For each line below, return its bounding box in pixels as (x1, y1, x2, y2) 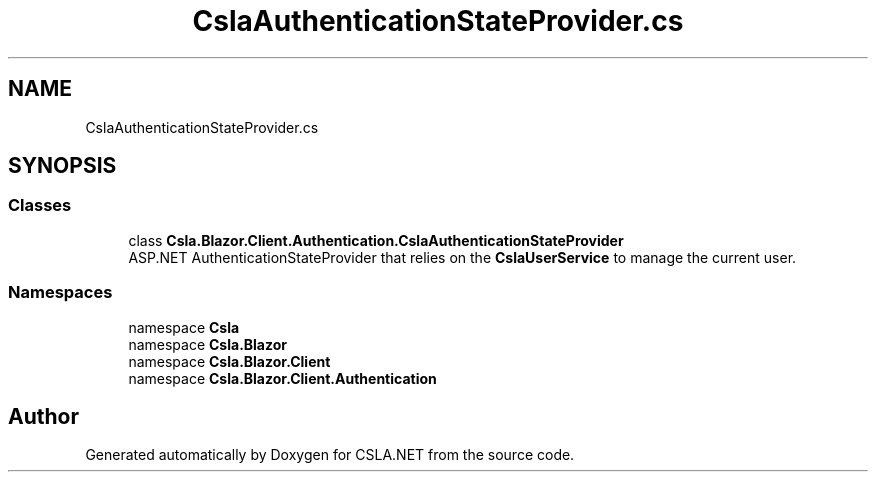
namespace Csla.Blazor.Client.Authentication (128, 369, 437, 387)
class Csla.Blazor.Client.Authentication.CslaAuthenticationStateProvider (128, 231, 624, 249)
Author (8, 403, 79, 429)
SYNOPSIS (8, 153, 117, 179)
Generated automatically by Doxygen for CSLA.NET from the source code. (85, 446, 575, 464)
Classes (8, 195, 72, 216)
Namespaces (8, 282, 113, 303)
